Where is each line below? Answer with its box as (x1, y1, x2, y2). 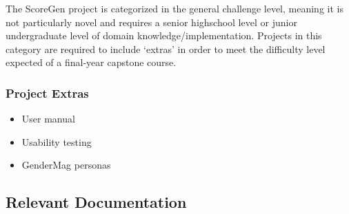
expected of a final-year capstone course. (6, 55, 177, 69)
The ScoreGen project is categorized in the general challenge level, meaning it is (6, 1, 343, 15)
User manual (21, 111, 75, 126)
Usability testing (21, 134, 92, 149)
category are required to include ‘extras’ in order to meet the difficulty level (6, 41, 326, 56)
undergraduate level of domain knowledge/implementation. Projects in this (6, 28, 322, 43)
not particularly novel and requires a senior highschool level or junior (6, 14, 297, 29)
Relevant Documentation (6, 191, 187, 213)
